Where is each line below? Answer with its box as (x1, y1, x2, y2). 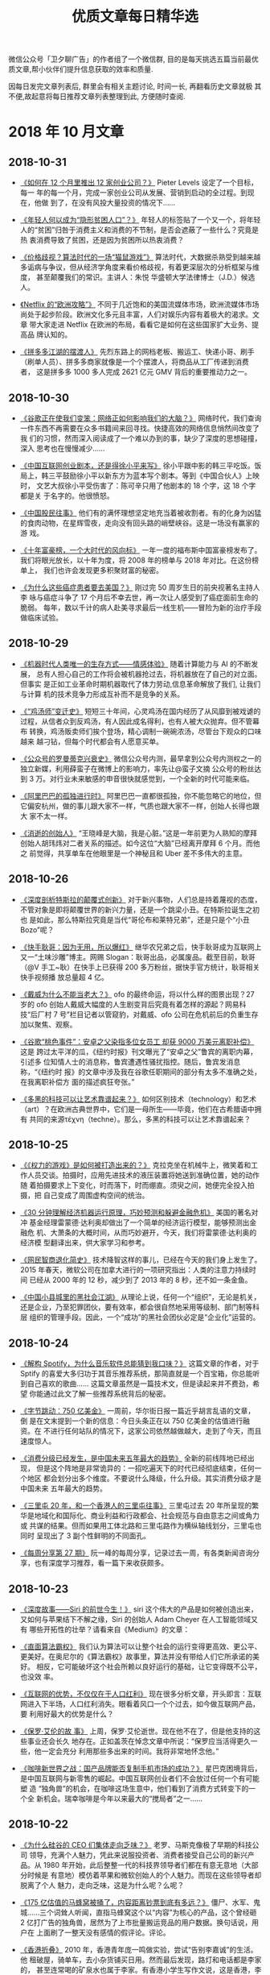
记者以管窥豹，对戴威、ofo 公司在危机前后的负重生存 (83, 1009, 259, 1019)
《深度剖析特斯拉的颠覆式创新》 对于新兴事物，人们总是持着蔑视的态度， (19, 894, 262, 904)
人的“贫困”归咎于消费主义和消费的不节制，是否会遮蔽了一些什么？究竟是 (19, 225, 260, 234)
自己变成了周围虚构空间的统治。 (43, 1190, 149, 1201)
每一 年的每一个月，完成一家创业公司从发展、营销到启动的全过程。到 (19, 188, 247, 197)
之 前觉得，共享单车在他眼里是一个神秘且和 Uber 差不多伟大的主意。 (19, 848, 247, 858)
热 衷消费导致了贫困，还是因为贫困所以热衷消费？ (19, 235, 185, 245)
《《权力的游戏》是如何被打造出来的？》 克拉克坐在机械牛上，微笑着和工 (19, 1160, 259, 1170)
